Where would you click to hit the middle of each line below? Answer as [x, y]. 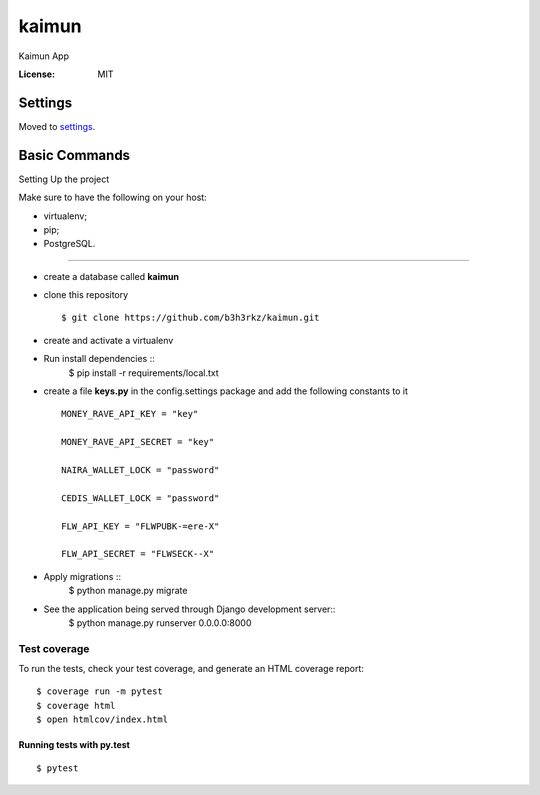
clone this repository [86, 295]
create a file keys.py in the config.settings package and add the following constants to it [226, 391]
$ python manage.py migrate [128, 591]
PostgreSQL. [69, 244]
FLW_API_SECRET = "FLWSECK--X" [138, 554]
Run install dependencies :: [99, 359]
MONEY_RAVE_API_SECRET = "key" [138, 442]
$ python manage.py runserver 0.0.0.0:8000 [160, 622]
